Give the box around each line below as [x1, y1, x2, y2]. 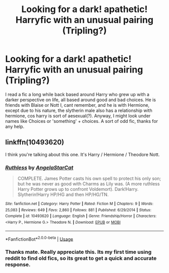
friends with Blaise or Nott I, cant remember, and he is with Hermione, [5, 102, 150, 108]
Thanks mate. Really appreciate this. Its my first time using [5, 248, 152, 255]
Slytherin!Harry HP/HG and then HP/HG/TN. [17, 191, 109, 197]
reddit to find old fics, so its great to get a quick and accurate [5, 255, 157, 262]
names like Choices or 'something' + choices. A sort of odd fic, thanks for [5, 118, 158, 124]
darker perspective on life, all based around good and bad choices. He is [5, 97, 156, 103]
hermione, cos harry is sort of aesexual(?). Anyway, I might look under [5, 112, 151, 119]
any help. [5, 123, 25, 129]
